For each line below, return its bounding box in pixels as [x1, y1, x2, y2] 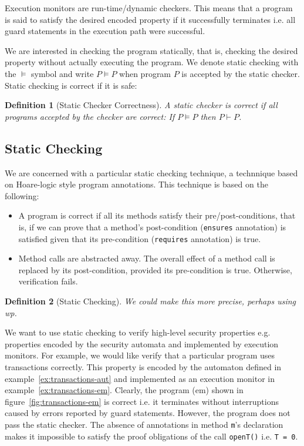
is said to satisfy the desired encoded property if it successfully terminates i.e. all [5, 13, 296, 25]
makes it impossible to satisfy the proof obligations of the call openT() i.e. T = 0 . [5, 430, 298, 442]
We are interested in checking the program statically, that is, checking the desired [5, 44, 298, 56]
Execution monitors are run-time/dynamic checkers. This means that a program [5, 2, 293, 14]
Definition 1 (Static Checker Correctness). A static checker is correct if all [5, 99, 278, 111]
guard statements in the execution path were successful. [5, 25, 205, 37]
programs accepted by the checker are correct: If [5, 110, 175, 122]
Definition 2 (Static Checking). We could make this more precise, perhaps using [5, 295, 296, 307]
